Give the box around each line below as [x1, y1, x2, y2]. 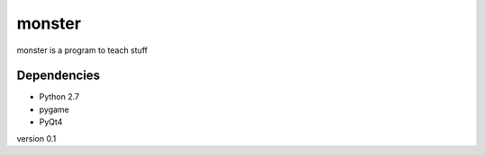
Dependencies [16, 68, 101, 83]
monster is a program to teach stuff [16, 45, 148, 56]
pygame [39, 104, 69, 115]
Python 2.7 [39, 91, 80, 102]
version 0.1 [16, 133, 57, 143]
